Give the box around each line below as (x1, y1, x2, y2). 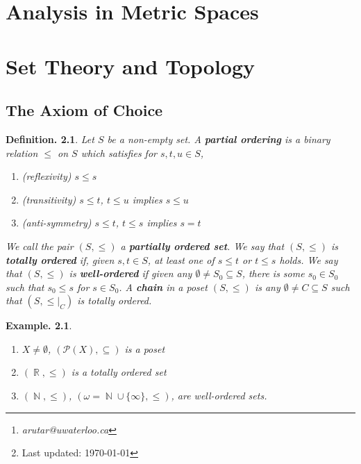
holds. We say (279, 252, 338, 267)
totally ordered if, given (6, 252, 115, 267)
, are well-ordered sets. (171, 388, 267, 403)
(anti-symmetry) (22, 215, 92, 230)
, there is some (242, 266, 305, 281)
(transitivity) (22, 192, 76, 206)
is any (254, 279, 280, 294)
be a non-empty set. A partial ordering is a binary (107, 131, 330, 146)
